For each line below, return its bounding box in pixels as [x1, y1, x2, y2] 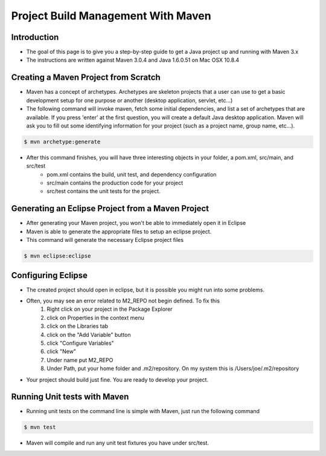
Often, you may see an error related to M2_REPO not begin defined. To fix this [26, 297, 220, 305]
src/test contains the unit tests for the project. [46, 187, 161, 195]
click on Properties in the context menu [46, 314, 144, 321]
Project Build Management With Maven [11, 9, 211, 22]
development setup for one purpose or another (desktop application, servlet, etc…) [26, 97, 233, 104]
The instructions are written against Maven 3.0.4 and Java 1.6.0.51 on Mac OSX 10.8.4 [26, 56, 240, 64]
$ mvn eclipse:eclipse [24, 253, 91, 259]
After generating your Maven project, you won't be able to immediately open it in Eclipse [26, 220, 246, 227]
